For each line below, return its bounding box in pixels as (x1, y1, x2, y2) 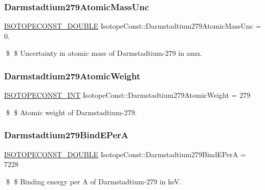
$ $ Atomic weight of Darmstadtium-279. (6, 107, 137, 117)
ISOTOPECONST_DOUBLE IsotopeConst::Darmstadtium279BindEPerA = (4, 149, 246, 159)
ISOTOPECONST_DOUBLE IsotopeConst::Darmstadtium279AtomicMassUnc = (4, 20, 261, 31)
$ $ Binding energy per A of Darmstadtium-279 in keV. (6, 176, 182, 186)
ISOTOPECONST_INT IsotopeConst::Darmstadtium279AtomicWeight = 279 (4, 90, 251, 100)
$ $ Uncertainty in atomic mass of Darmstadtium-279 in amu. (6, 48, 202, 58)
